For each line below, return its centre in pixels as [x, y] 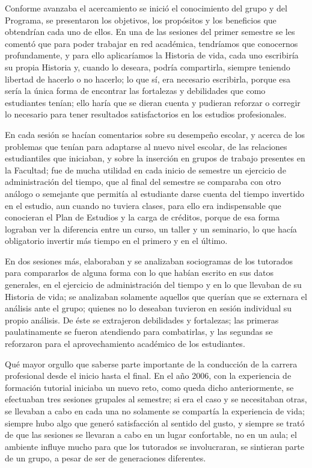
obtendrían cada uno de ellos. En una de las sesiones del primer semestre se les [150, 32]
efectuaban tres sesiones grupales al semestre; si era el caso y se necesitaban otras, [156, 399]
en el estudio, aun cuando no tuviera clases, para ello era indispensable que [143, 205]
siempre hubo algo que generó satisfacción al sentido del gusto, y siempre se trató [155, 423]
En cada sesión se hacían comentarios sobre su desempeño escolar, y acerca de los [155, 134]
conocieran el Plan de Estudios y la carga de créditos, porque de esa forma [142, 217]
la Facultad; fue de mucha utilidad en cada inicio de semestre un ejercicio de [145, 170]
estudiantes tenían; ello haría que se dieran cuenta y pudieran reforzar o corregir [153, 102]
